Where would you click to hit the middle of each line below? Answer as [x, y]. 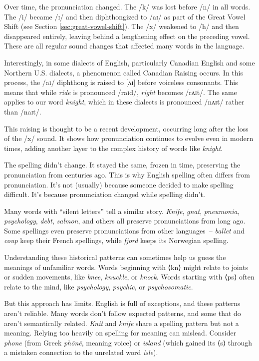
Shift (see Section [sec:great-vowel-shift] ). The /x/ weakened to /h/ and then [122, 26]
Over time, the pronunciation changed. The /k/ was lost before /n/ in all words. [127, 6]
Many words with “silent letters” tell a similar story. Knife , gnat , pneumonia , [122, 211]
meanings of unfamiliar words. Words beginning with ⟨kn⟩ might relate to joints [126, 267]
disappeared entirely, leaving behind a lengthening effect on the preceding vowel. [127, 36]
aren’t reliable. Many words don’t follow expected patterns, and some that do [123, 313]
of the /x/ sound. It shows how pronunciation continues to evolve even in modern [129, 138]
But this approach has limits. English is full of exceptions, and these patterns [122, 303]
